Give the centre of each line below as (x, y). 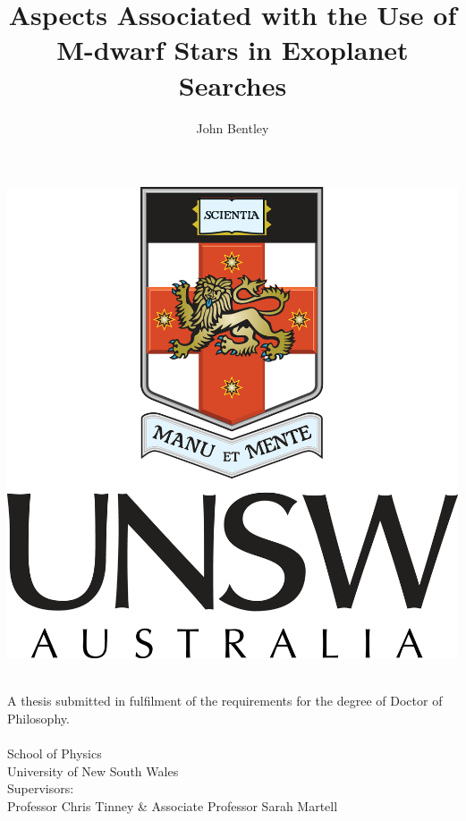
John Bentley (233, 127)
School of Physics (55, 753)
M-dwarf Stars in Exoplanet (233, 50)
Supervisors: (41, 788)
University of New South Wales (93, 770)
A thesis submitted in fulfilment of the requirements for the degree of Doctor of (225, 701)
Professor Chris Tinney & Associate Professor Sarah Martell (173, 806)
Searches (233, 85)
